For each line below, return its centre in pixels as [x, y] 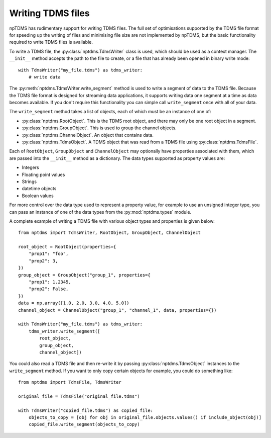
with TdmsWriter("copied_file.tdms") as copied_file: [86, 410]
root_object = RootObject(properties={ [67, 247]
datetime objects [39, 189]
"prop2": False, [48, 289]
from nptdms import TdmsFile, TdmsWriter [70, 382]
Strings [29, 182]
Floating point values [43, 174]
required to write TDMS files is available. [51, 42]
